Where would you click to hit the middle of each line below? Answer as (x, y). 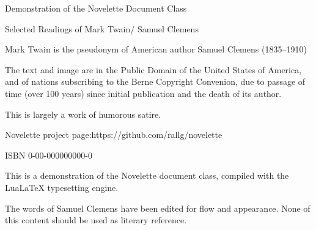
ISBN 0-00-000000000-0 (49, 155)
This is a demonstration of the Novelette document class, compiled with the (147, 175)
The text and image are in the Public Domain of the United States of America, (153, 69)
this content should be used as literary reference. (96, 220)
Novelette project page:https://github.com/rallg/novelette (114, 135)
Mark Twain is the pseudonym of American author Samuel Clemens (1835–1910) (156, 49)
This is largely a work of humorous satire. (83, 114)
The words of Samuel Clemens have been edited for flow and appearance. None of (158, 208)
